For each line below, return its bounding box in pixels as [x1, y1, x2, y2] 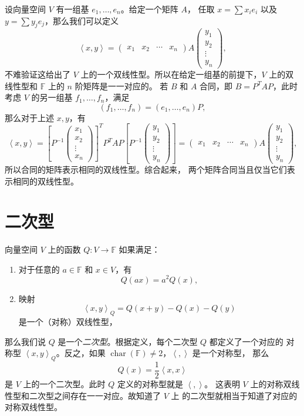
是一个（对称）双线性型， [18, 315, 117, 327]
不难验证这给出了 [5, 68, 70, 80]
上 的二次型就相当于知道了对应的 [171, 389, 298, 401]
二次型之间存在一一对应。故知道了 [29, 389, 161, 401]
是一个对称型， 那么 [192, 347, 269, 359]
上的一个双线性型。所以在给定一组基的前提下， [80, 68, 262, 80]
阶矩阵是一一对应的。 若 [75, 79, 168, 92]
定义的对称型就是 [117, 377, 183, 390]
